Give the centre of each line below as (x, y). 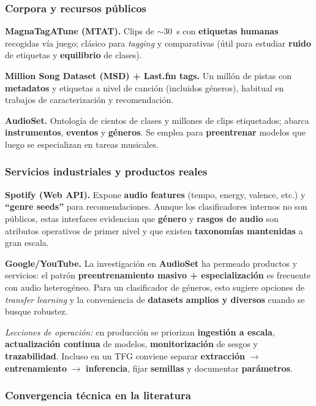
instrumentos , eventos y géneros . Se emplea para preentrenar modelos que (155, 132)
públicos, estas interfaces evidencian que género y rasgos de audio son (142, 218)
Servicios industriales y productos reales (106, 171)
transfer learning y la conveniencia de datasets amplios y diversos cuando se (155, 299)
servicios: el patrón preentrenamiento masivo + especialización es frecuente (158, 275)
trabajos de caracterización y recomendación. (89, 100)
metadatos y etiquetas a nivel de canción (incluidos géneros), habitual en (145, 87)
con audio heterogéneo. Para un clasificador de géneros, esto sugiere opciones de (155, 287)
